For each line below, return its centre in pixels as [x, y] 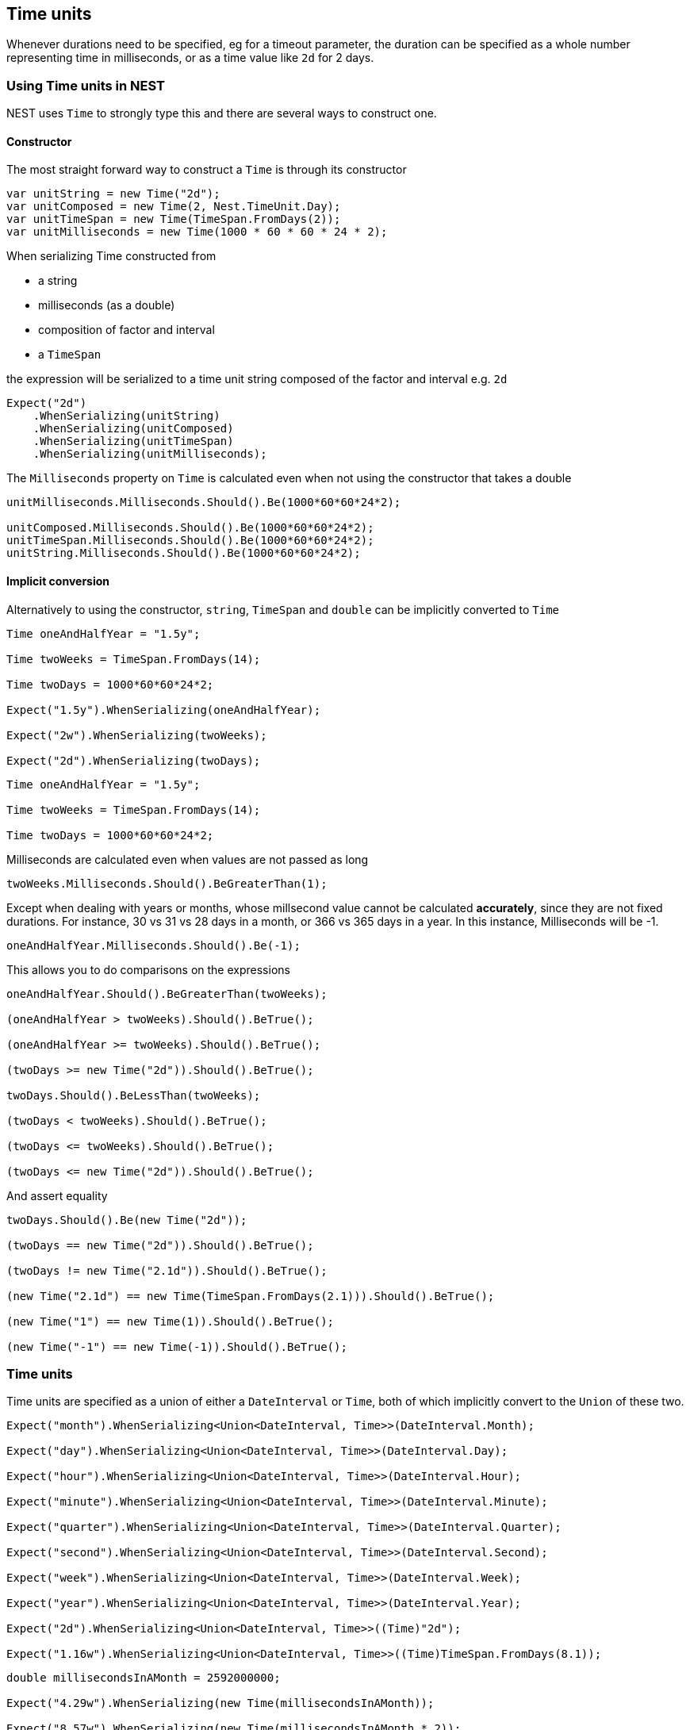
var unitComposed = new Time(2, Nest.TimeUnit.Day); [174, 207]
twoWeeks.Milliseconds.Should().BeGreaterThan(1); [167, 883]
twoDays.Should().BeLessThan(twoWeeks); [134, 1095]
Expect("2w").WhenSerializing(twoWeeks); [137, 735]
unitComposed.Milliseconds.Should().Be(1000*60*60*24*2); [190, 528]
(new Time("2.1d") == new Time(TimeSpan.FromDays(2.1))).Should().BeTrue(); [251, 1296]
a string [58, 281]
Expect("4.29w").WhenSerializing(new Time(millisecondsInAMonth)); [220, 1703]
